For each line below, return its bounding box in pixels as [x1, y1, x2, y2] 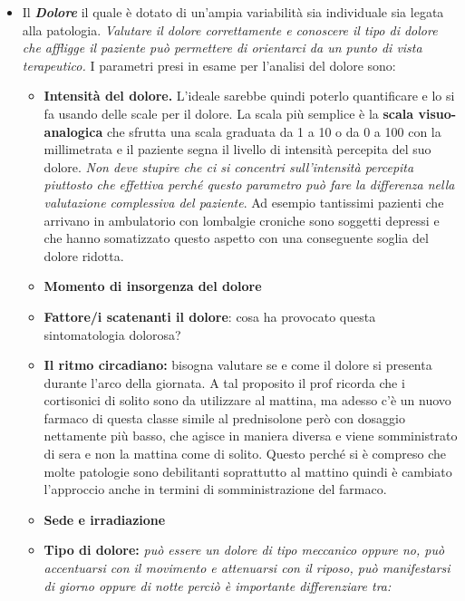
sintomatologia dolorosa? [44, 325, 181, 344]
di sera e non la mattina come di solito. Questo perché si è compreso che [44, 444, 446, 463]
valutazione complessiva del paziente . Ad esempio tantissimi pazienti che [44, 192, 444, 211]
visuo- [418, 103, 457, 122]
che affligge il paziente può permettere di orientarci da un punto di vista [22, 38, 422, 57]
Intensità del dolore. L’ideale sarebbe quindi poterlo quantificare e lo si [44, 86, 455, 105]
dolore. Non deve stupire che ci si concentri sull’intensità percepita [44, 157, 414, 176]
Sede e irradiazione [44, 509, 166, 528]
